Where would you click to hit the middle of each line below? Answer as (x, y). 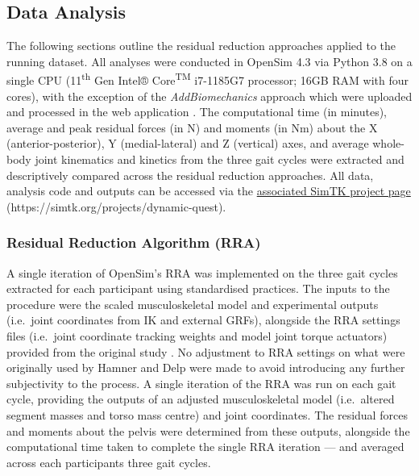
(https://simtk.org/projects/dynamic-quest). (116, 206)
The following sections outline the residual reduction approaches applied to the (201, 46)
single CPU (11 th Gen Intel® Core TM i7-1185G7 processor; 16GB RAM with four (208, 79)
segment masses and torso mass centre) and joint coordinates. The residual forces (207, 414)
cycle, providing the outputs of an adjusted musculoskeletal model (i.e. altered (201, 399)
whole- (388, 143)
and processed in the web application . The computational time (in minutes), (197, 112)
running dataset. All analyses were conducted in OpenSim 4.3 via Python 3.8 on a (209, 61)
